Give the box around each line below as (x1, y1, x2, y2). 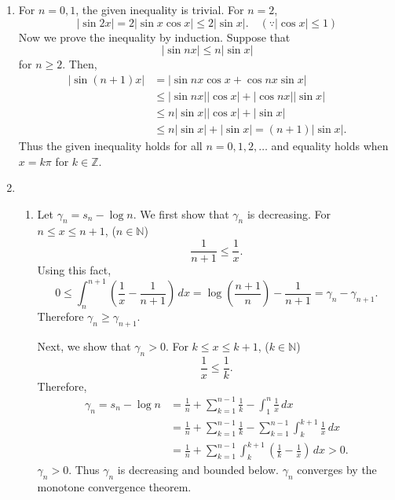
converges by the (297, 461, 377, 478)
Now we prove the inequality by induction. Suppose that (18, 28, 291, 45)
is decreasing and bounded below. (117, 461, 279, 478)
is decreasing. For (247, 205, 331, 222)
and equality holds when (271, 137, 389, 153)
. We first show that (133, 205, 229, 222)
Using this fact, (37, 262, 112, 278)
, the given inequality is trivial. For (75, 2, 244, 17)
